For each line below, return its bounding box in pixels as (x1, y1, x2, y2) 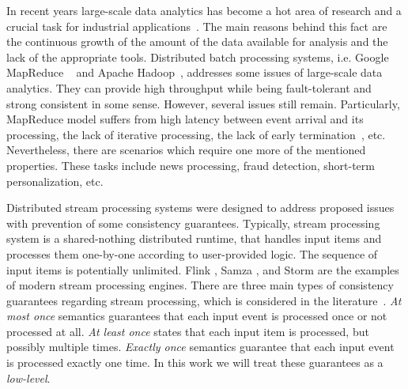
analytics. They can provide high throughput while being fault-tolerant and (6, 79, 372, 96)
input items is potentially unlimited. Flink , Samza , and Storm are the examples (6, 261, 399, 278)
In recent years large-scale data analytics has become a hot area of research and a (6, 2, 402, 18)
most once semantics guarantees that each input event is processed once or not (6, 308, 387, 324)
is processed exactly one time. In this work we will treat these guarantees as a (6, 354, 383, 371)
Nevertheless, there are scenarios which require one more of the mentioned (6, 142, 366, 158)
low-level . (6, 369, 51, 386)
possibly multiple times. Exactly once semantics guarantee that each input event (6, 338, 395, 355)
